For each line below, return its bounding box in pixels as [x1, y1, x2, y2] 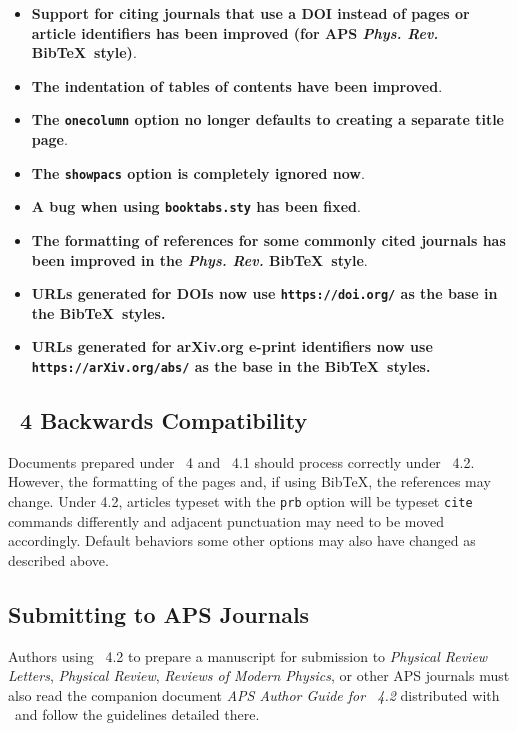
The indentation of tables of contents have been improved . [31, 75, 443, 96]
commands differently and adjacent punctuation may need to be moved [8, 510, 445, 531]
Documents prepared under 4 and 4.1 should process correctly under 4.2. [8, 451, 475, 472]
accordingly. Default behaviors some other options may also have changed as [8, 530, 476, 551]
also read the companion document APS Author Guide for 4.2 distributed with [8, 684, 500, 705]
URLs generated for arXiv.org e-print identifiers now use [31, 336, 433, 357]
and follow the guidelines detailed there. [14, 704, 260, 725]
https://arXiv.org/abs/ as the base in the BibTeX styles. [31, 355, 431, 376]
